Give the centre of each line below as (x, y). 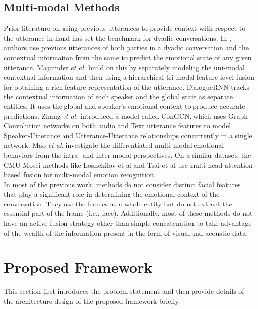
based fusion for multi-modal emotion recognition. (80, 174)
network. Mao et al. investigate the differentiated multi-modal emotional (114, 145)
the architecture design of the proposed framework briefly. (92, 300)
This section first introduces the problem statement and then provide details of (124, 291)
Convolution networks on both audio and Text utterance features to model (118, 126)
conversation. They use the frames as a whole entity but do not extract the (118, 203)
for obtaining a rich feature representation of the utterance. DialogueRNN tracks (127, 86)
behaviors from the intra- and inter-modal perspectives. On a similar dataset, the (128, 154)
